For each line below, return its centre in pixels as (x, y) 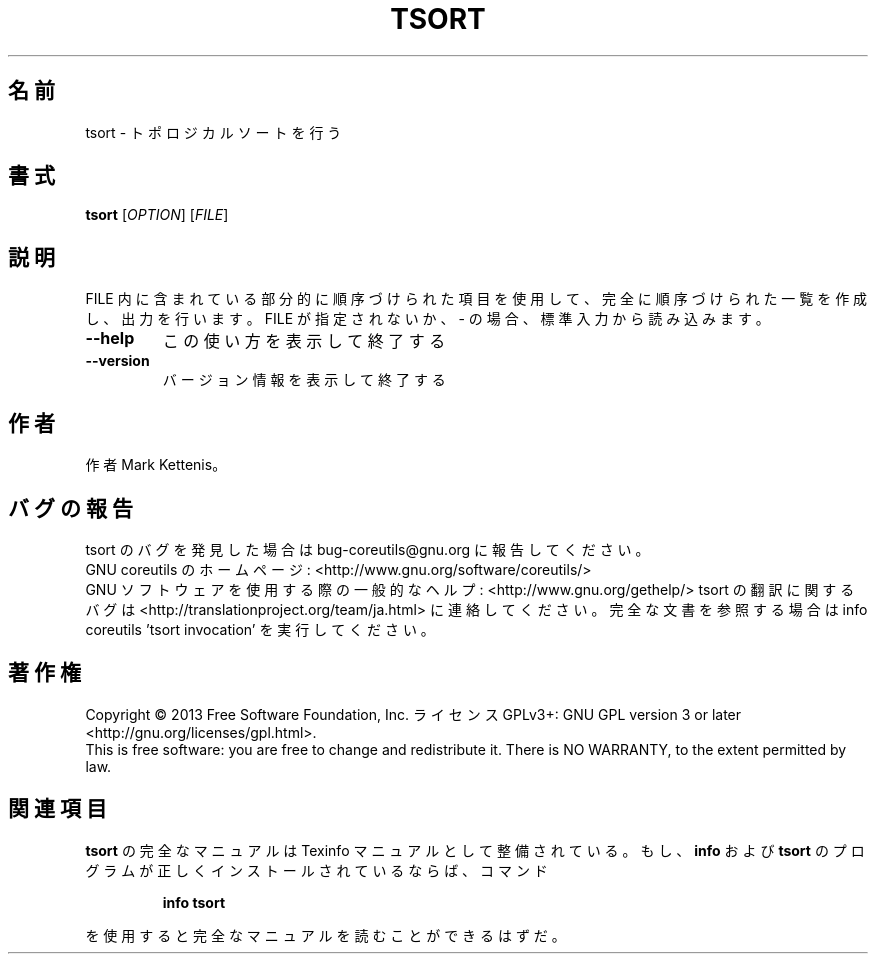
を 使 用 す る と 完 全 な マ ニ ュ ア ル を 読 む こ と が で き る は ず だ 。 (325, 935)
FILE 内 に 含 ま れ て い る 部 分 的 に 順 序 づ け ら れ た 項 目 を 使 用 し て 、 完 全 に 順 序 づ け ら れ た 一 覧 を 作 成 (476, 299)
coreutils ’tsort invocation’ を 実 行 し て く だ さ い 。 (260, 629)
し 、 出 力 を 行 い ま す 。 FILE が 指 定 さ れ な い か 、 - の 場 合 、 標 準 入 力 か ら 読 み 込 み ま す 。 (427, 319)
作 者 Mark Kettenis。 (156, 465)
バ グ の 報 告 (70, 508)
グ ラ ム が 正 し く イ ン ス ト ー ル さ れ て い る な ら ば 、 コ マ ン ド (316, 870)
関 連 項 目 (57, 809)
